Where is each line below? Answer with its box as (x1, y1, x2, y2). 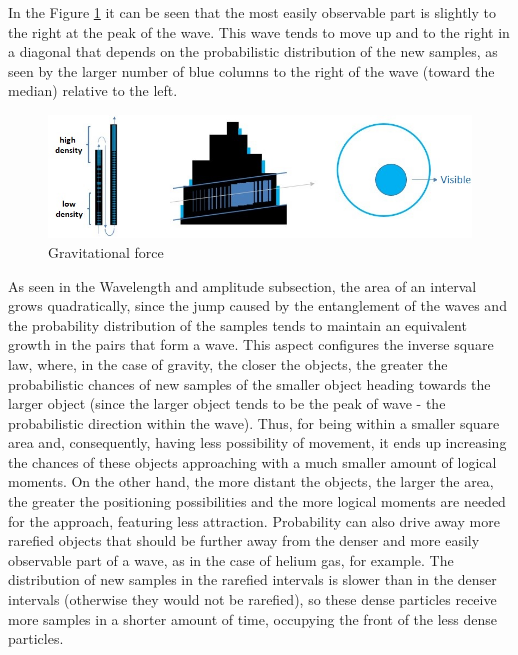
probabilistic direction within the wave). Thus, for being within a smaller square (8, 412, 500, 433)
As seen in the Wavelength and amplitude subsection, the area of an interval (8, 275, 477, 296)
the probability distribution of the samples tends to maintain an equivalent (8, 314, 467, 335)
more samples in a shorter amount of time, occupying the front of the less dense (8, 608, 498, 629)
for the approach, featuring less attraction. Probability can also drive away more (8, 510, 500, 531)
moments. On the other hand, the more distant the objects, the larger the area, (8, 471, 494, 492)
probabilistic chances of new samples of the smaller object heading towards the (8, 373, 491, 394)
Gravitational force (48, 241, 164, 262)
